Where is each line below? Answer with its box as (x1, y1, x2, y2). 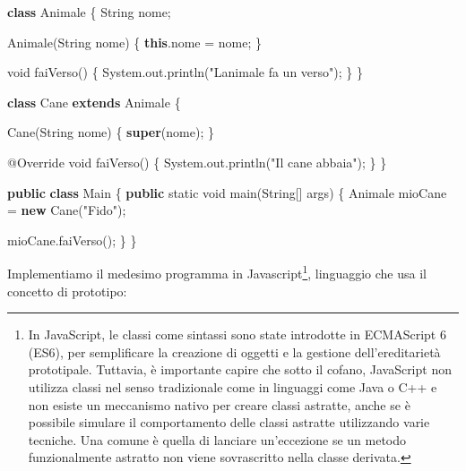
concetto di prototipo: (7, 281, 127, 300)
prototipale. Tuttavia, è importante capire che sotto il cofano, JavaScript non (28, 360, 452, 379)
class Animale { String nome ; (7, 3, 171, 21)
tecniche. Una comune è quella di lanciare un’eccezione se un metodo (28, 430, 407, 449)
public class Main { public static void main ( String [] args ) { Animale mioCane (7, 183, 447, 201)
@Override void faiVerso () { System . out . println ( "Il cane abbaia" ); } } (7, 152, 387, 171)
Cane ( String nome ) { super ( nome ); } (7, 123, 214, 141)
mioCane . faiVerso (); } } (7, 230, 137, 249)
